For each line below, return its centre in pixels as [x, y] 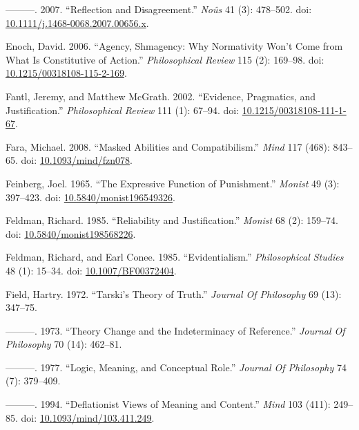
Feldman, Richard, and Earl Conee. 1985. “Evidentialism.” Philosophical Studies [175, 257]
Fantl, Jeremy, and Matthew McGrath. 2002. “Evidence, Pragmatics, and [161, 96]
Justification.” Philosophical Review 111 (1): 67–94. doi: [123, 110]
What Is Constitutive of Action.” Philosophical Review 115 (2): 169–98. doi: [165, 59]
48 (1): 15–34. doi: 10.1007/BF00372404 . [91, 270]
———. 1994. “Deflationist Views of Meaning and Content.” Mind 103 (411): [168, 404]
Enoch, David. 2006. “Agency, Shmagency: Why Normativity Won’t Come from [174, 46]
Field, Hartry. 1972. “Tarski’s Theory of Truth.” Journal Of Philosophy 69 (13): [174, 293]
